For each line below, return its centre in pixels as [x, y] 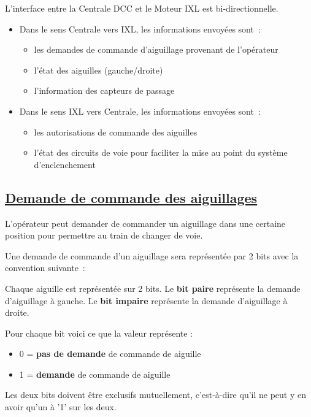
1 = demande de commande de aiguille [95, 374]
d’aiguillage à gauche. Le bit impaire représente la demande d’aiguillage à [146, 300]
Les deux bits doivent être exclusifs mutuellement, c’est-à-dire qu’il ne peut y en [156, 395]
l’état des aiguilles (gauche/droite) [98, 70]
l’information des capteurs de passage [104, 90]
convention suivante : [45, 268]
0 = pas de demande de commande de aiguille [110, 354]
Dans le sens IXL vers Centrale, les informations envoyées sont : [140, 111]
